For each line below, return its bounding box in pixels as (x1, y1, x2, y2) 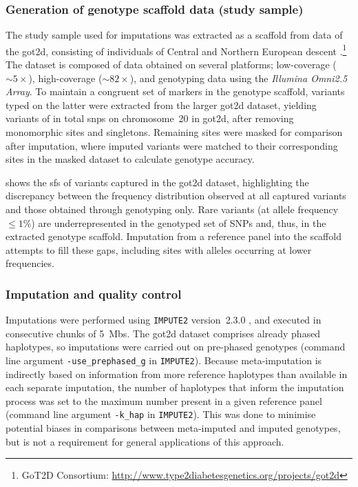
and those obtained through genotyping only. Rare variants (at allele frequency (6, 202, 339, 216)
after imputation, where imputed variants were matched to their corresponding (6, 138, 338, 152)
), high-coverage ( (28, 70, 103, 85)
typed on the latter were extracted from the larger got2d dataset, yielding (6, 97, 317, 112)
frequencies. (6, 256, 54, 270)
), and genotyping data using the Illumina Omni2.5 (129, 70, 348, 85)
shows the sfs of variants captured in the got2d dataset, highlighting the (6, 175, 309, 189)
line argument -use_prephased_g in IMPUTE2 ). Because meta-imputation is (6, 353, 322, 368)
